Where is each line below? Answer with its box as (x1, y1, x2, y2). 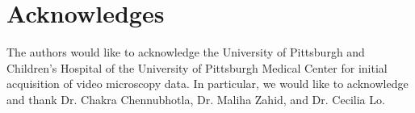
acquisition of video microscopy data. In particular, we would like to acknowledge (6, 75, 409, 92)
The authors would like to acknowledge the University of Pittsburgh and (6, 44, 365, 61)
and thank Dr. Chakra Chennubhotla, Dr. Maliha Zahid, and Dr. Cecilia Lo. (6, 90, 385, 107)
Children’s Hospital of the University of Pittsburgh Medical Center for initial (6, 59, 388, 76)
